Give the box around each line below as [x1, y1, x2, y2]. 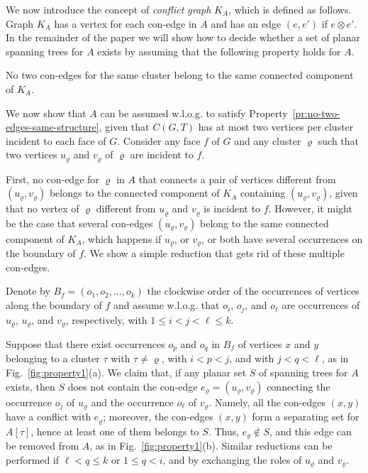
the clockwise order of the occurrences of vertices [147, 283, 359, 298]
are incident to [130, 147, 194, 162]
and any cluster [234, 133, 301, 148]
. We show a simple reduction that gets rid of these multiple [84, 246, 345, 261]
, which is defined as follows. [228, 2, 352, 16]
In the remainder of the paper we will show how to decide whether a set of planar [6, 30, 361, 45]
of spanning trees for [259, 365, 348, 380]
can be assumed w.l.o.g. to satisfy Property [100, 105, 288, 120]
